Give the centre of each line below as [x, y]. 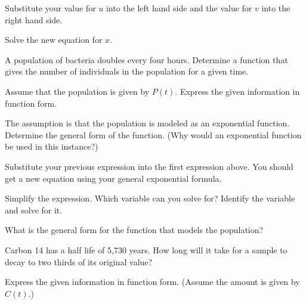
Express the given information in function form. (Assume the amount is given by [152, 282]
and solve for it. [34, 210]
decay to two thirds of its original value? [79, 261]
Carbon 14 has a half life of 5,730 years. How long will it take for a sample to [146, 249]
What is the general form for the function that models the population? [134, 230]
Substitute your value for [50, 8]
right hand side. [34, 19]
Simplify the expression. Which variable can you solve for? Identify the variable [150, 198]
